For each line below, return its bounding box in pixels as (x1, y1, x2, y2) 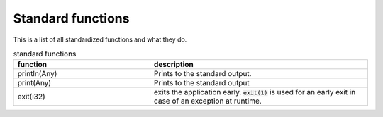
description (153, 60, 194, 70)
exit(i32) (17, 92, 45, 101)
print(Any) (17, 78, 52, 88)
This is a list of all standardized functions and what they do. (13, 35, 187, 44)
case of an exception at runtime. (153, 96, 262, 106)
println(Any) (17, 69, 57, 79)
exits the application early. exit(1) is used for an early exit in (153, 87, 356, 97)
